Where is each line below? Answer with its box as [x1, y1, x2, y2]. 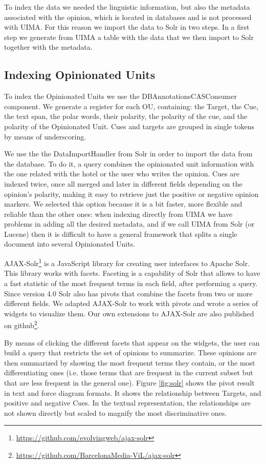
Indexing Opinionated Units [4, 67, 156, 83]
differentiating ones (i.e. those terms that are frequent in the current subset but [4, 367, 253, 378]
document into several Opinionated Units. [4, 238, 136, 249]
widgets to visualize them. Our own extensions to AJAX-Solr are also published [4, 308, 254, 318]
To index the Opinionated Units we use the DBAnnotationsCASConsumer [4, 91, 237, 102]
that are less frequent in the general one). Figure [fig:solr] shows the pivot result [4, 377, 255, 388]
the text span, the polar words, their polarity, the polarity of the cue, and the [4, 111, 248, 122]
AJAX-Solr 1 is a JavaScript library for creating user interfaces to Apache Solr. [4, 256, 250, 268]
